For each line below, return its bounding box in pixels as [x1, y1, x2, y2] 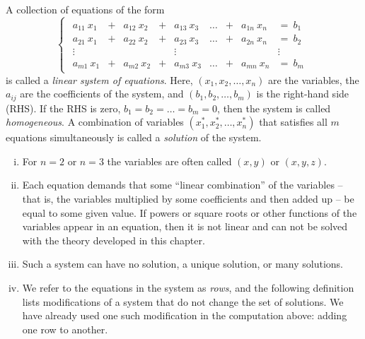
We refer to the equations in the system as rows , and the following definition [22, 280, 354, 295]
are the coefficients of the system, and [20, 86, 184, 101]
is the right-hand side [256, 86, 349, 101]
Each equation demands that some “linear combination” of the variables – [22, 177, 343, 192]
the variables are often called [107, 153, 232, 168]
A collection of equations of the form [6, 2, 165, 16]
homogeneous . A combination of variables [6, 114, 184, 129]
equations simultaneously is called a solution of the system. [6, 130, 262, 145]
